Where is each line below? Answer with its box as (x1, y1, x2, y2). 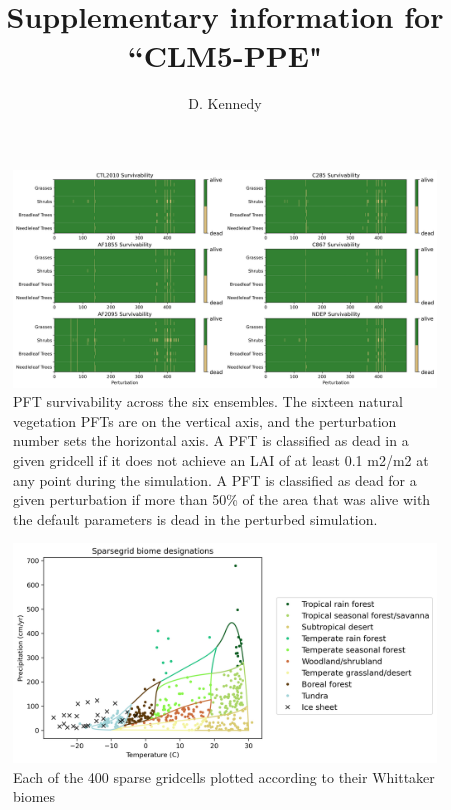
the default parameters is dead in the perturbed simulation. (13, 508, 378, 529)
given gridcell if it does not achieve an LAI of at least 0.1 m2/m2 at (13, 450, 429, 471)
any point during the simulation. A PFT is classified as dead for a (13, 469, 417, 490)
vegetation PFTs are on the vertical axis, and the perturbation (13, 410, 397, 431)
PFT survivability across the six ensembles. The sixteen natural (13, 391, 403, 412)
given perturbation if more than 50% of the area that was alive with (13, 489, 431, 510)
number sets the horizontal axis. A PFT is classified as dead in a (13, 430, 409, 451)
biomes (13, 786, 56, 807)
